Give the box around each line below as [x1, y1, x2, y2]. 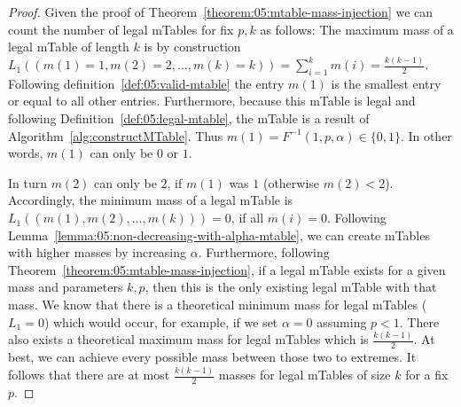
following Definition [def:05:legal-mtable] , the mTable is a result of [8, 109, 370, 128]
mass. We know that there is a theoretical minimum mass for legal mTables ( [8, 295, 427, 314]
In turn [8, 173, 48, 192]
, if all [230, 208, 264, 227]
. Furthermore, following [198, 243, 330, 262]
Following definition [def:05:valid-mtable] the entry [8, 74, 285, 92]
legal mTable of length [8, 37, 129, 56]
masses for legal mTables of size [218, 365, 391, 384]
